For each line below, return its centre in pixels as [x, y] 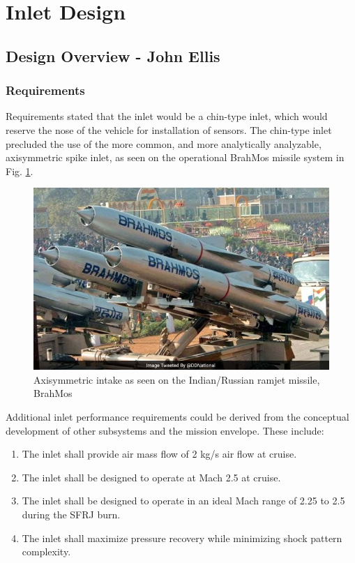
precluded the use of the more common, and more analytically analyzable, [164, 143]
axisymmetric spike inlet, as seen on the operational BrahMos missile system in [175, 157]
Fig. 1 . [20, 171]
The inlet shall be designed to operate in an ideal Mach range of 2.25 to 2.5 [183, 501]
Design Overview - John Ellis [113, 55]
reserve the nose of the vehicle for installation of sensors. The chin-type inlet [169, 129]
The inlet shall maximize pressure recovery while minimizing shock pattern [182, 538]
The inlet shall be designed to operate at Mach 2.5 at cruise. [151, 477]
